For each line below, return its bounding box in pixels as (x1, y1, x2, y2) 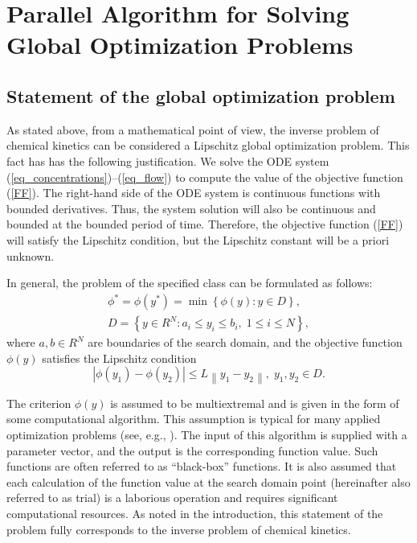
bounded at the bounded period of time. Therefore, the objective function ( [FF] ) (6, 216, 403, 232)
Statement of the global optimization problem (6, 83, 395, 108)
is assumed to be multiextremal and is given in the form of (110, 394, 399, 411)
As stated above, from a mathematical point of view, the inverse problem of (6, 121, 379, 138)
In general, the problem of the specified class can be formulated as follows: (6, 274, 373, 291)
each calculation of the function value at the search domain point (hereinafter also (6, 473, 411, 490)
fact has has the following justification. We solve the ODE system (6, 152, 329, 169)
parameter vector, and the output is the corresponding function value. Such (6, 442, 378, 459)
